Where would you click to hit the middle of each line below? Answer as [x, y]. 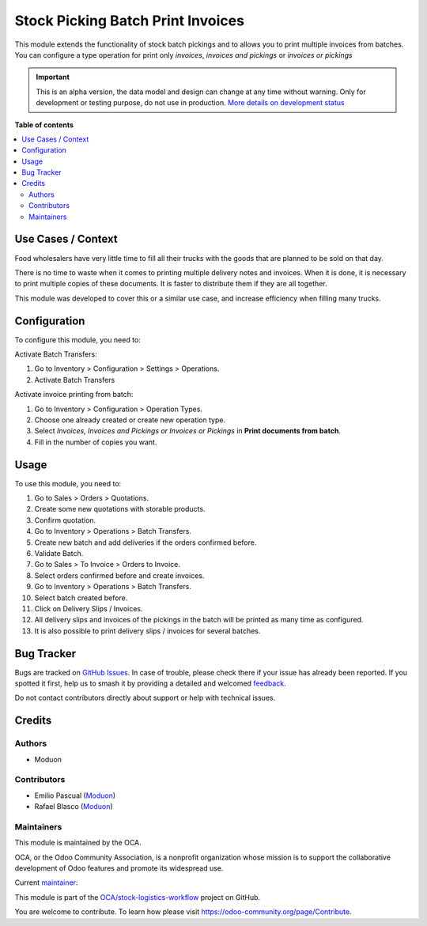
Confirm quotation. [65, 520]
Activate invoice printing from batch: [74, 395]
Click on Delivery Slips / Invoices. [89, 608]
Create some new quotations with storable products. [120, 509]
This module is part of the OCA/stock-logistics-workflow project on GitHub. [138, 897]
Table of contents [44, 125]
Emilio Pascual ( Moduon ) [75, 796]
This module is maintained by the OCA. [78, 843]
